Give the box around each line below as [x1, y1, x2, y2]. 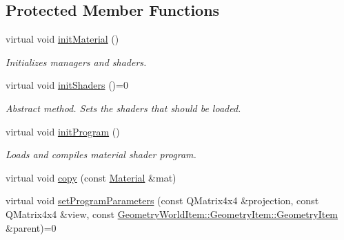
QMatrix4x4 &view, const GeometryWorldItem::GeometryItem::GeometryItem [6, 206, 338, 221]
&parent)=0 [6, 220, 57, 234]
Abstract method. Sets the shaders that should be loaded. [6, 100, 241, 115]
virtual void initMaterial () [6, 32, 119, 46]
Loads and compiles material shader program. [6, 147, 196, 162]
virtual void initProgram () [6, 124, 120, 138]
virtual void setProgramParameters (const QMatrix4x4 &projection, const [6, 193, 319, 208]
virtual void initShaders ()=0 [6, 78, 128, 92]
